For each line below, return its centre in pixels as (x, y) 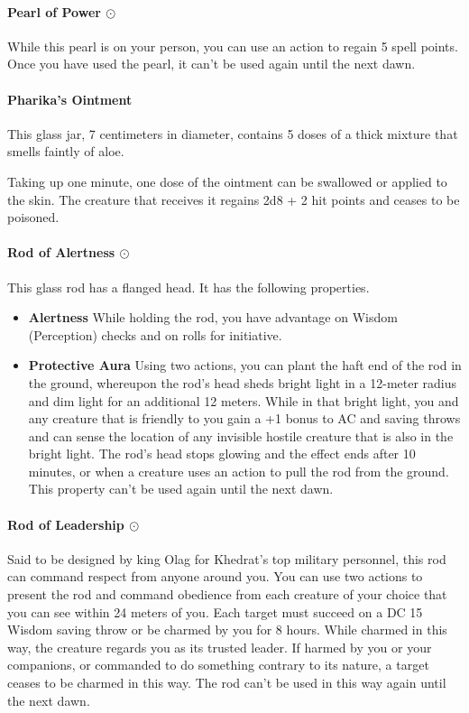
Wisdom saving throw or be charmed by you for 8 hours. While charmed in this (227, 630)
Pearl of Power (54, 11)
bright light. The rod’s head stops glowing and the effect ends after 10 (222, 454)
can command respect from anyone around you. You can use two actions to (215, 576)
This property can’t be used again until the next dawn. (181, 489)
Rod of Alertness (61, 252)
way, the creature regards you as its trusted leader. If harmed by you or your (220, 647)
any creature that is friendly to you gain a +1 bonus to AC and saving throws (244, 418)
